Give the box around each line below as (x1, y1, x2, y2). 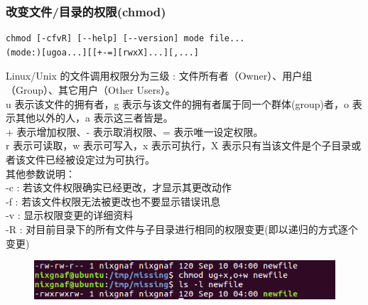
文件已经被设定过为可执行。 (25, 151, 155, 166)
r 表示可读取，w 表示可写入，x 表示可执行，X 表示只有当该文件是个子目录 (6, 138, 352, 153)
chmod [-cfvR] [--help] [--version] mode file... (6, 33, 245, 44)
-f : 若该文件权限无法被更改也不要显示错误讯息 (6, 193, 221, 208)
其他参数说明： (6, 166, 75, 181)
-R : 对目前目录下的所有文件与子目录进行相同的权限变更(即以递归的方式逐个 (6, 221, 358, 236)
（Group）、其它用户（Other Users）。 (6, 82, 175, 97)
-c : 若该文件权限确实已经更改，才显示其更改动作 (6, 180, 232, 195)
